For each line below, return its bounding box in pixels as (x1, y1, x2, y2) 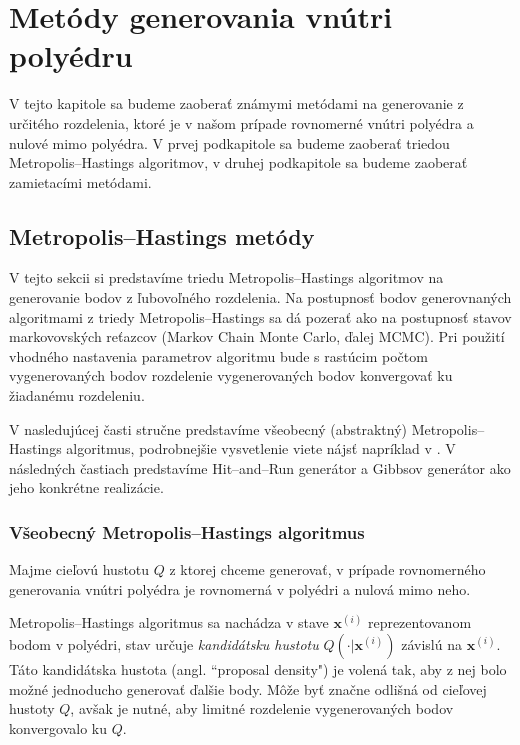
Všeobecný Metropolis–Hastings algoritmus (9, 519, 365, 544)
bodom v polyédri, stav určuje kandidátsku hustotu (9, 634, 319, 655)
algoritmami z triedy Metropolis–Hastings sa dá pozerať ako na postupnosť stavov (9, 306, 512, 327)
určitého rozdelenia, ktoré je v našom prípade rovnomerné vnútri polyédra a (9, 112, 474, 133)
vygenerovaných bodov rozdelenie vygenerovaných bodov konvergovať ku (9, 365, 453, 386)
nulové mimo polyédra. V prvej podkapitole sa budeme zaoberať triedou (9, 132, 450, 153)
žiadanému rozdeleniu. (9, 385, 145, 406)
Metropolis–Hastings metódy (9, 220, 315, 251)
